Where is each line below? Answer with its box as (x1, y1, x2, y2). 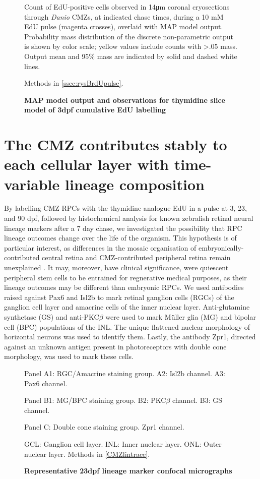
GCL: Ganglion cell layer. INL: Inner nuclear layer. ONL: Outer (24, 438, 222, 449)
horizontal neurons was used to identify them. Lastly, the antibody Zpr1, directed (4, 331, 256, 342)
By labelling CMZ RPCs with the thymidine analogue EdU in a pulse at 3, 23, (4, 203, 247, 213)
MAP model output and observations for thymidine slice (24, 94, 225, 105)
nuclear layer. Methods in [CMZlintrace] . (24, 448, 150, 459)
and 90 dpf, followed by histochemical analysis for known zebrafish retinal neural (4, 213, 253, 223)
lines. (24, 61, 40, 71)
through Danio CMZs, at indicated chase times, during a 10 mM (24, 11, 224, 22)
